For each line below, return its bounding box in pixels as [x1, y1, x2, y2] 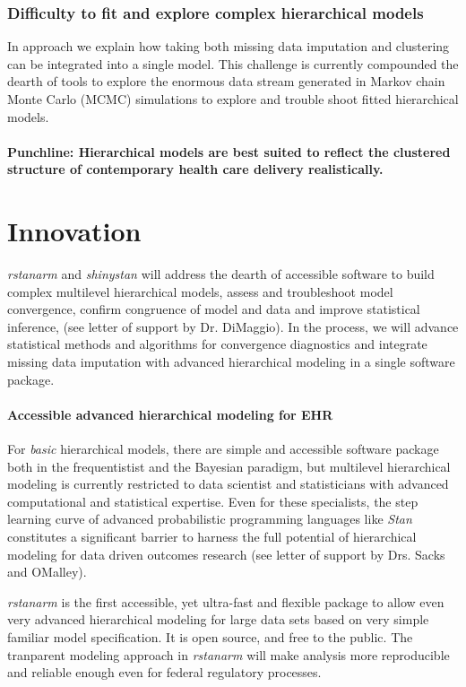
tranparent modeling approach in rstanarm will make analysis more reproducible [7, 645, 450, 664]
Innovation [7, 213, 142, 249]
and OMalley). [7, 562, 87, 581]
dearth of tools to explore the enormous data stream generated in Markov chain [7, 72, 445, 91]
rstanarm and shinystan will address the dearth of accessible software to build [7, 265, 435, 283]
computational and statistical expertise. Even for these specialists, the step [7, 491, 419, 510]
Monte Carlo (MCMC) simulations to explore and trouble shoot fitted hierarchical [7, 90, 459, 108]
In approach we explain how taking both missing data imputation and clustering [7, 37, 450, 56]
